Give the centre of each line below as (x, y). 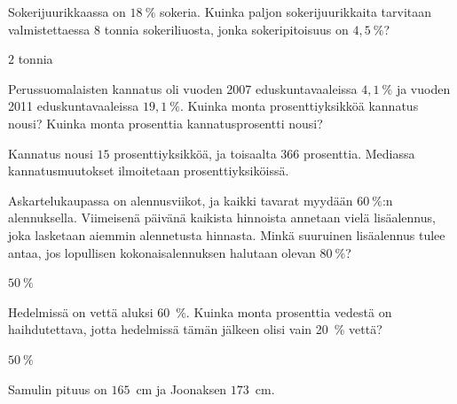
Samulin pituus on (58, 388)
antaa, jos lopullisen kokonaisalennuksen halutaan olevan (162, 252)
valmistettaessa (49, 29)
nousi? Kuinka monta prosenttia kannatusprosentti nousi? (165, 123)
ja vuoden (423, 88)
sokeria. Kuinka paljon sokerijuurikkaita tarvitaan (295, 12)
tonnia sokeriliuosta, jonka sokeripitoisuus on (226, 29)
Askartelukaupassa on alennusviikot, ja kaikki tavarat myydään (181, 200)
